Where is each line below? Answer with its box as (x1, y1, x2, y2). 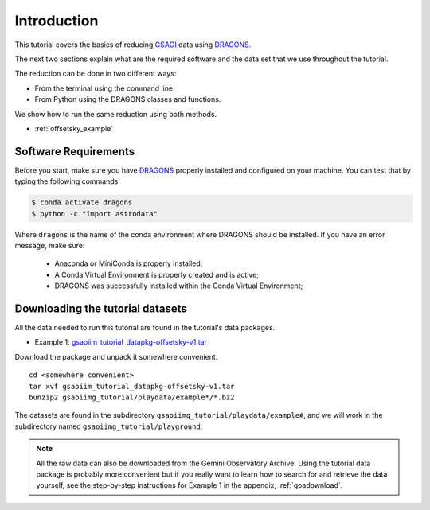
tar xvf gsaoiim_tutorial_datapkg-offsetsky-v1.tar (29, 382, 235, 391)
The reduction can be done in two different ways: (14, 68, 177, 79)
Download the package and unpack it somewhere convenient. (14, 352, 218, 361)
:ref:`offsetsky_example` (34, 123, 114, 133)
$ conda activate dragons (31, 198, 133, 207)
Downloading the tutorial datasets (14, 302, 187, 315)
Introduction (14, 12, 99, 29)
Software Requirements (14, 144, 135, 158)
